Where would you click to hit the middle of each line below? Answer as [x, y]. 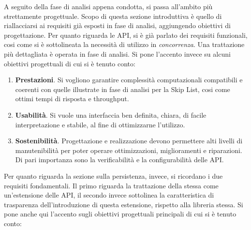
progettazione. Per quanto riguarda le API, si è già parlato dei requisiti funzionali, [126, 35]
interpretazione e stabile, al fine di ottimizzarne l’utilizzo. [100, 124]
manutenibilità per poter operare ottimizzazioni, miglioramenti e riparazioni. [129, 150]
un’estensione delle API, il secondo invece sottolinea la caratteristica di [109, 195]
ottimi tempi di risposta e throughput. [72, 99]
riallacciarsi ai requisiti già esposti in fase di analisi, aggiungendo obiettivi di [117, 25]
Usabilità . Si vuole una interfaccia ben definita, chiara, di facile [111, 115]
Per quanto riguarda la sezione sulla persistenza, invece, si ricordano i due [113, 176]
